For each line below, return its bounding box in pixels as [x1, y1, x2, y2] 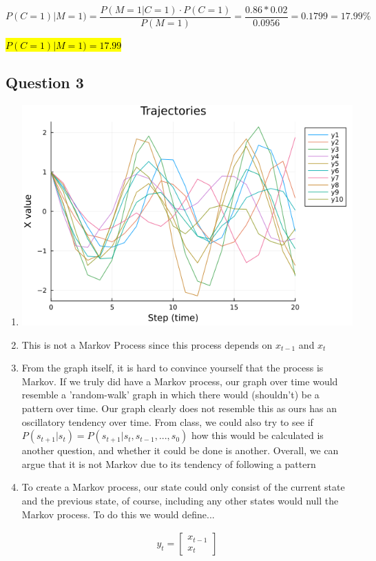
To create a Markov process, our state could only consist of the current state [21, 480, 345, 494]
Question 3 [6, 72, 84, 93]
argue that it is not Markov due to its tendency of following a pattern [21, 456, 316, 471]
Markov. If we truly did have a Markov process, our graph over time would [21, 374, 338, 388]
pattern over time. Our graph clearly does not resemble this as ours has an [21, 400, 337, 415]
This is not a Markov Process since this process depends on [21, 337, 273, 351]
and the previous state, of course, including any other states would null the [21, 493, 339, 507]
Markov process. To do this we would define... [21, 507, 215, 521]
